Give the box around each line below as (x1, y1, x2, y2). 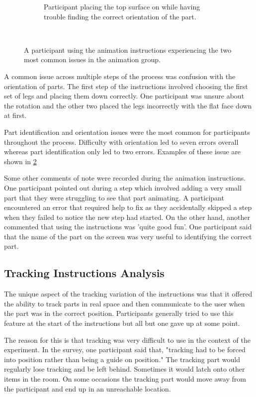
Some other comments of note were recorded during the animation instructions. (4, 173, 246, 183)
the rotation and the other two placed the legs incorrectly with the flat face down (4, 100, 252, 110)
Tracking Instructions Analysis (4, 265, 165, 281)
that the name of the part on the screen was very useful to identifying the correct (4, 231, 252, 241)
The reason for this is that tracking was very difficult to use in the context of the (4, 334, 251, 345)
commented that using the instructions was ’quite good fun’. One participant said (4, 221, 252, 232)
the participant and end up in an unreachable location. (4, 383, 171, 394)
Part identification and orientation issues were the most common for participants (4, 126, 250, 137)
